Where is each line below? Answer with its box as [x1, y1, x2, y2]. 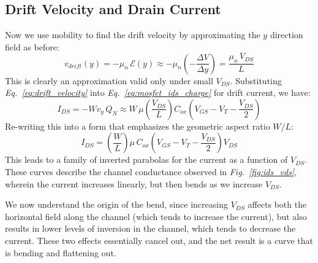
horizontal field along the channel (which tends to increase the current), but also [5, 210, 307, 222]
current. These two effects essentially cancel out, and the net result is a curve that [5, 234, 313, 246]
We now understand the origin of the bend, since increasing [5, 198, 228, 211]
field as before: [5, 40, 59, 53]
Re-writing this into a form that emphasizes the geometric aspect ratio [5, 119, 270, 132]
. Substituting [230, 74, 282, 87]
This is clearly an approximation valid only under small [5, 74, 213, 87]
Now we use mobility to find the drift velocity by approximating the [5, 28, 260, 41]
